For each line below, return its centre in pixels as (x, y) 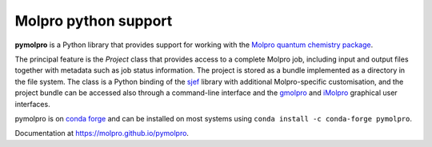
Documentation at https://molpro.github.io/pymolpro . (102, 133)
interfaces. (33, 104)
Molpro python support (94, 21)
